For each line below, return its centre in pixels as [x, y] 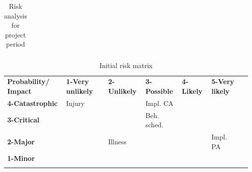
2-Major [21, 141]
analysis [16, 15]
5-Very [223, 81]
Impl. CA [159, 103]
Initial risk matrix [126, 65]
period [16, 44]
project [16, 34]
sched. [155, 125]
